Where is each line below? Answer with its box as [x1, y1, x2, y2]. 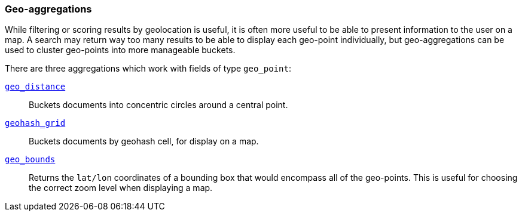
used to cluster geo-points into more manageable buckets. [5, 45, 236, 55]
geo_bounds [5, 155, 56, 165]
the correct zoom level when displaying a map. [29, 183, 213, 193]
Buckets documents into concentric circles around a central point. [29, 100, 288, 110]
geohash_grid [5, 118, 66, 128]
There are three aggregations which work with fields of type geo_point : [5, 63, 291, 74]
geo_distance [5, 82, 66, 92]
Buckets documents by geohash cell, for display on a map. [29, 136, 259, 147]
